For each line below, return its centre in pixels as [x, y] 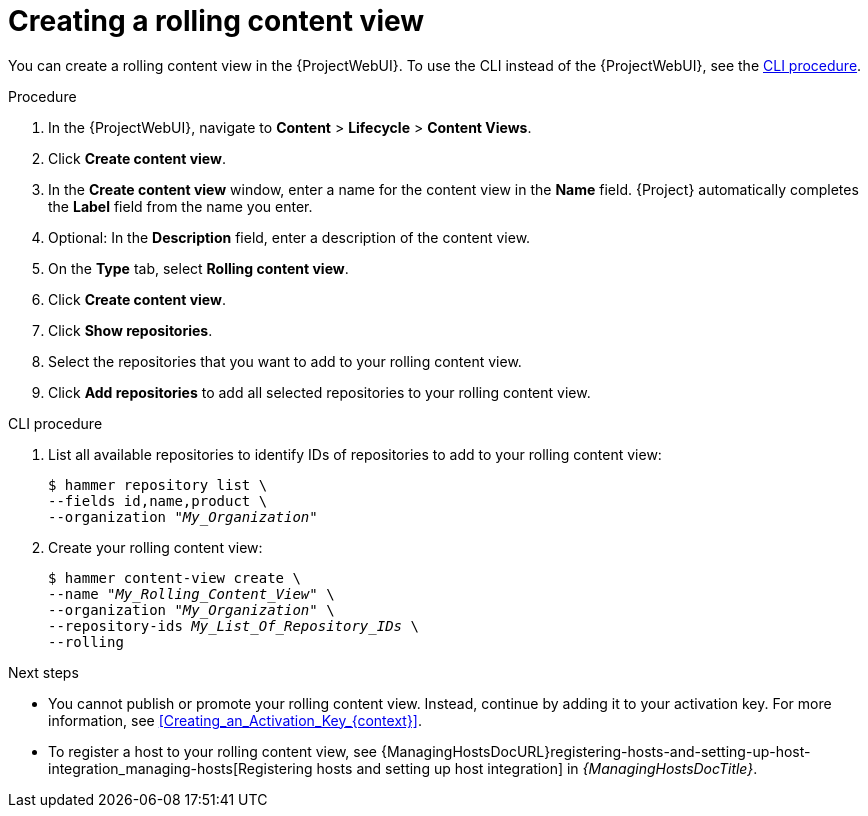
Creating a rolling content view [216, 21]
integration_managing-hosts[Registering [180, 768]
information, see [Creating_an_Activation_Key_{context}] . [235, 720]
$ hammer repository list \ [158, 484]
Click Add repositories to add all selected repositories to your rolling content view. [319, 392]
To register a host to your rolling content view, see [213, 751]
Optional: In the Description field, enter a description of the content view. [289, 237]
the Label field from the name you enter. [180, 206]
